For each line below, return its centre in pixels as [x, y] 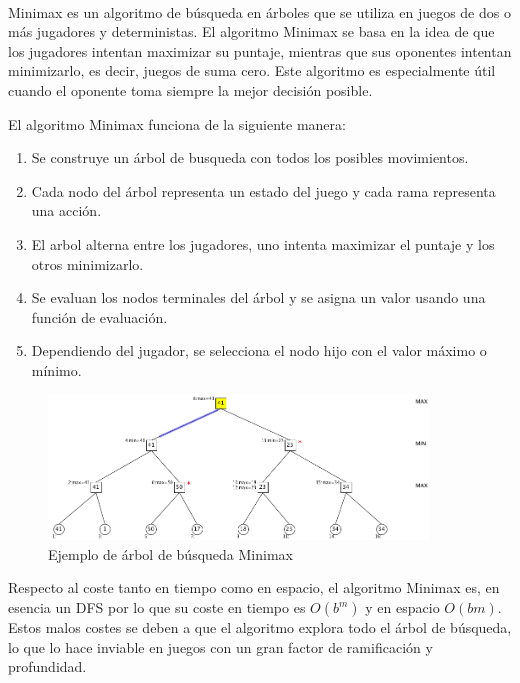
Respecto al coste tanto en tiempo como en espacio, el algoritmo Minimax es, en [254, 587]
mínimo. [56, 369]
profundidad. [47, 666]
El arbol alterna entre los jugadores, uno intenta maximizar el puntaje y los [263, 243]
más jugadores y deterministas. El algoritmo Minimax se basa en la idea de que [251, 31]
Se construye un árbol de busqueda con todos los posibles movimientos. [250, 157]
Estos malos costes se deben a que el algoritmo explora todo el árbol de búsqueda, [260, 627]
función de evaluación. [99, 316]
